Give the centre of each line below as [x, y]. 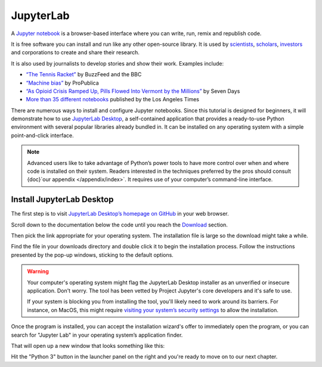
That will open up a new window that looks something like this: [88, 346]
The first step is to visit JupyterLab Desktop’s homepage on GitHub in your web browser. [120, 214]
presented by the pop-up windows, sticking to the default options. [92, 255]
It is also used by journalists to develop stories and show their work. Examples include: [117, 63]
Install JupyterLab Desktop [62, 200]
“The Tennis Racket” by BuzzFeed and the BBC [84, 74]
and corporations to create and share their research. [75, 52]
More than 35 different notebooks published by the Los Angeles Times [113, 99]
